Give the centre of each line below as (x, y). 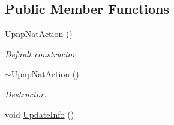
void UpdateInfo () (40, 114)
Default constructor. (42, 54)
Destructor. (26, 94)
